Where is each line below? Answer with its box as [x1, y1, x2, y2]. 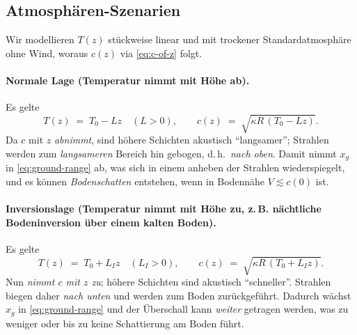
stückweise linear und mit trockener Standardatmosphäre [108, 32, 351, 47]
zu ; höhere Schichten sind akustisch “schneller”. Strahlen [91, 274, 331, 289]
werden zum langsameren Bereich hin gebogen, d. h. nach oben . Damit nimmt [6, 146, 337, 160]
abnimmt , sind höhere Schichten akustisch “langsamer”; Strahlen [54, 132, 329, 147]
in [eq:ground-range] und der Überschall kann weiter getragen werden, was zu [18, 302, 349, 316]
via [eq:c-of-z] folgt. [120, 45, 203, 60]
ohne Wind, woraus [6, 45, 88, 60]
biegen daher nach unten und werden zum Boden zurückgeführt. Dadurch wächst [6, 288, 351, 302]
